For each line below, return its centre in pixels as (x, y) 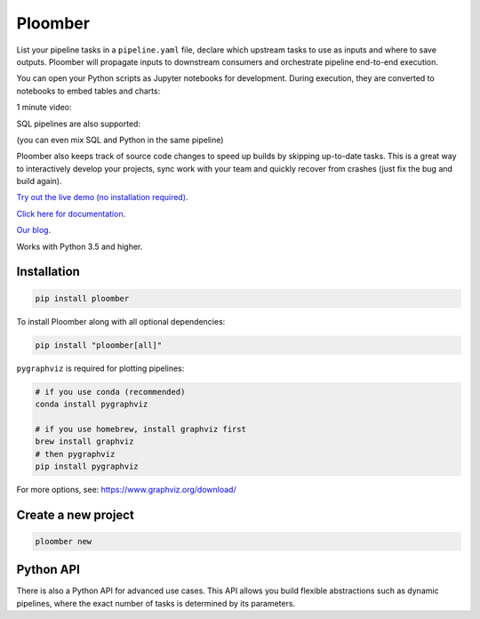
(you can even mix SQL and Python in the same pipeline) (120, 140)
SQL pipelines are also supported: (79, 124)
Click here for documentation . (71, 213)
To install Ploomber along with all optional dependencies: (121, 321)
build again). (39, 181)
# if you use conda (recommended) (110, 392)
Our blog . (34, 230)
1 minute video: (44, 108)
